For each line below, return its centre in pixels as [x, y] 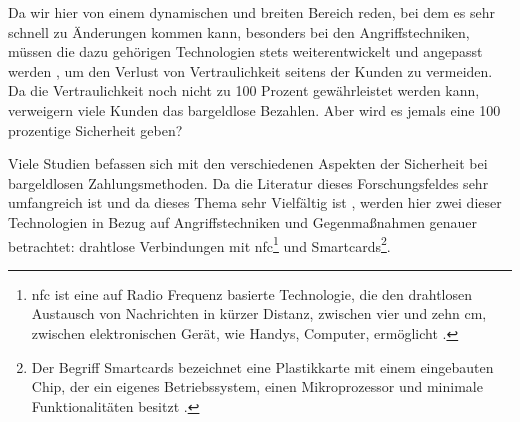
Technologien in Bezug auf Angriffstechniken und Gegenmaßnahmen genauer [243, 221]
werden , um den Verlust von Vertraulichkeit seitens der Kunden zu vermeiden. [250, 70]
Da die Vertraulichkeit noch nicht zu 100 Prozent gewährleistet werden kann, [244, 90]
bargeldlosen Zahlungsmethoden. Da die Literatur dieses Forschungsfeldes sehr [248, 182]
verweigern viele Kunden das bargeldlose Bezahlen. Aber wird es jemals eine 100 [254, 109]
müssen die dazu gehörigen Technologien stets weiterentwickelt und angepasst [245, 51]
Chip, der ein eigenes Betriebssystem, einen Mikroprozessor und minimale [257, 386]
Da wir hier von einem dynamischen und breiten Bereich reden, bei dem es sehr [251, 12]
